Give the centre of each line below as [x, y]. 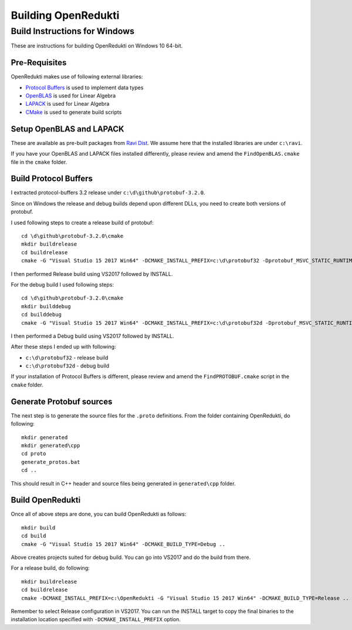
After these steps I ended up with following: [64, 347]
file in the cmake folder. [39, 162]
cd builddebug [41, 315]
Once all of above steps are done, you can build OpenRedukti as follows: [99, 514]
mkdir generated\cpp [51, 445]
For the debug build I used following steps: [62, 284]
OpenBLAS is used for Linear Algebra [71, 96]
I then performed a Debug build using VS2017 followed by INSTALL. [92, 336]
